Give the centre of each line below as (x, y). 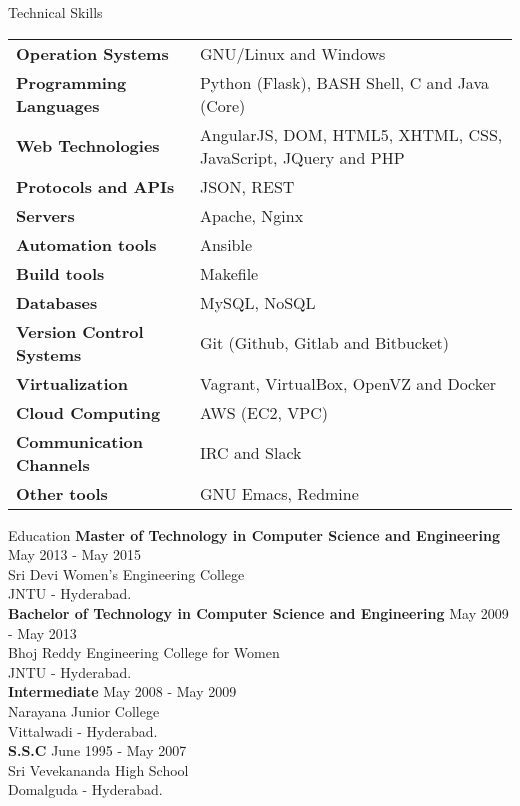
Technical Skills (55, 12)
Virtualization (72, 383)
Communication (79, 441)
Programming (71, 82)
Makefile (229, 273)
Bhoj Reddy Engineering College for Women (144, 652)
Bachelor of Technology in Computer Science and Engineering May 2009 (258, 612)
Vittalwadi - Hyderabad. (83, 730)
